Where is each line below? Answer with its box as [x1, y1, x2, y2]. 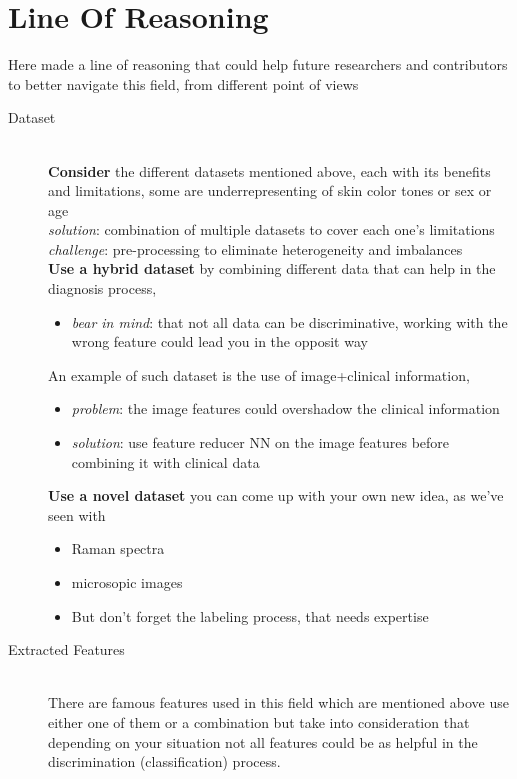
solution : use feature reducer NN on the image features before [71, 432, 450, 453]
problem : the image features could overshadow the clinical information [71, 398, 500, 419]
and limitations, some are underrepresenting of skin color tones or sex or [48, 180, 492, 201]
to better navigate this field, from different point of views [8, 73, 359, 94]
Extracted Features [8, 639, 125, 660]
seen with [48, 504, 106, 525]
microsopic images [71, 572, 183, 592]
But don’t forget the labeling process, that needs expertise [71, 605, 429, 626]
